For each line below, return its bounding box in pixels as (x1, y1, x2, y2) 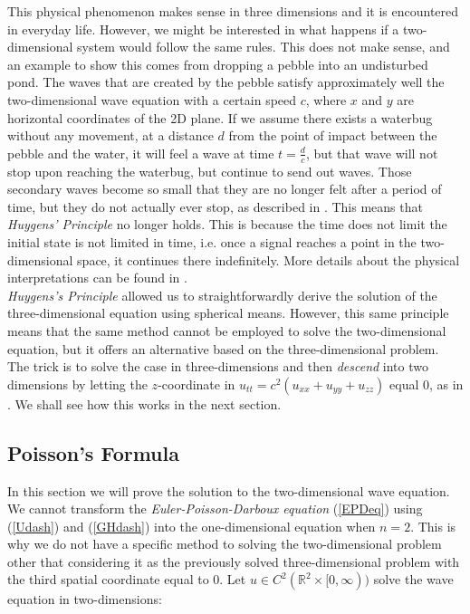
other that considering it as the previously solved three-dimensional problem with (7, 552, 460, 571)
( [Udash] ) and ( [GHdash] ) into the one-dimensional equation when (7, 516, 376, 535)
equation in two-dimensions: (7, 590, 162, 609)
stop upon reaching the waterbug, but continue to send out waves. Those (7, 161, 412, 180)
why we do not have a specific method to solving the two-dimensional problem (7, 534, 442, 553)
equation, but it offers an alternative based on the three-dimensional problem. (7, 339, 439, 358)
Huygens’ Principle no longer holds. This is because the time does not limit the (7, 215, 447, 234)
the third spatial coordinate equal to (7, 570, 209, 589)
